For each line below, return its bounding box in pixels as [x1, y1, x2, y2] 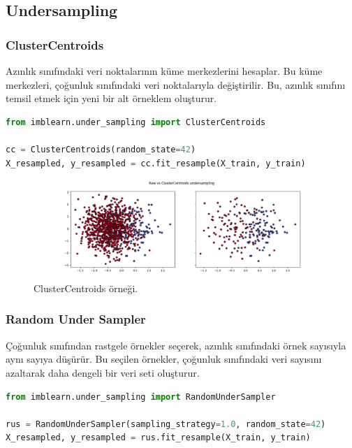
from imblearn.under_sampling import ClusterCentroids [6, 117, 266, 127]
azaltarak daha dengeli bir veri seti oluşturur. [6, 365, 200, 380]
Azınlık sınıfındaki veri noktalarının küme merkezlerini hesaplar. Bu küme [6, 64, 323, 78]
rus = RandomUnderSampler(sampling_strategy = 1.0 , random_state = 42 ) [6, 419, 326, 429]
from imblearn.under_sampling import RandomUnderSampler [6, 391, 276, 402]
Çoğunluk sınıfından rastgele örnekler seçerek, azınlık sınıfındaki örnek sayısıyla [6, 338, 346, 352]
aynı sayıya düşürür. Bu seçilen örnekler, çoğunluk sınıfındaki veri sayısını [6, 352, 322, 366]
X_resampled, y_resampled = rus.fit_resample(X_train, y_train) [6, 433, 311, 443]
